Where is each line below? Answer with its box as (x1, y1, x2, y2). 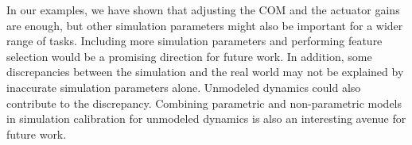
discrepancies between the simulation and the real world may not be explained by (6, 63, 404, 80)
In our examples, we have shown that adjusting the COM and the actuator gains (6, 2, 400, 17)
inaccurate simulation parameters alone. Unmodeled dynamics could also (6, 78, 361, 95)
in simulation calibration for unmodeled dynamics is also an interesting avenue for (6, 110, 406, 127)
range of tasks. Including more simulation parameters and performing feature (6, 32, 383, 49)
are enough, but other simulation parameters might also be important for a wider (6, 17, 403, 33)
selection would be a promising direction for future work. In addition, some (6, 48, 372, 64)
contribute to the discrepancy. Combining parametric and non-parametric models (6, 94, 402, 111)
